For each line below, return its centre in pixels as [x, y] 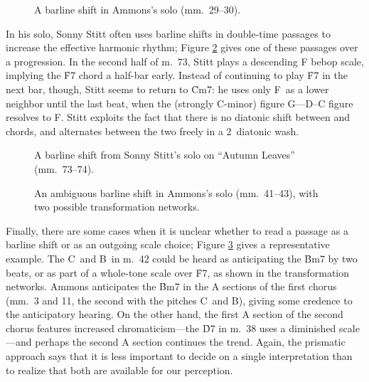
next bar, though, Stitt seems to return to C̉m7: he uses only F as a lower [167, 89]
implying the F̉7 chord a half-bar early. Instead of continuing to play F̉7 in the [177, 75]
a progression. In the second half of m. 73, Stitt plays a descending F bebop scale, [185, 61]
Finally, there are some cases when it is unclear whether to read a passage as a [177, 230]
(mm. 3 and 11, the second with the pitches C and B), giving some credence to [179, 300]
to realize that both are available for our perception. [119, 370]
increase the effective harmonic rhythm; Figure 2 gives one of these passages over [182, 47]
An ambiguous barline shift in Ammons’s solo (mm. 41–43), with [176, 192]
